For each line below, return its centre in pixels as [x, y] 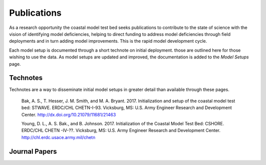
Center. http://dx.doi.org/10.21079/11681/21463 [69, 114]
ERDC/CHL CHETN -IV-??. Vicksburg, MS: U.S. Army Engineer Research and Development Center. [121, 131]
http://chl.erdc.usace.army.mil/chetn [58, 137]
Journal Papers [33, 151]
